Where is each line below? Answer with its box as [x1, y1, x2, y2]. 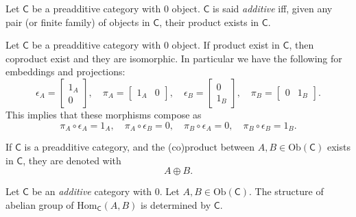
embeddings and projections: [5, 64, 126, 79]
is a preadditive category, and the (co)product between [24, 140, 255, 154]
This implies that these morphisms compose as [5, 107, 202, 121]
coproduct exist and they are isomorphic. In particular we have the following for [5, 51, 342, 65]
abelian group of [5, 197, 74, 212]
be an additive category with [32, 184, 152, 199]
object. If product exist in [171, 38, 280, 52]
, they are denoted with [23, 153, 121, 167]
